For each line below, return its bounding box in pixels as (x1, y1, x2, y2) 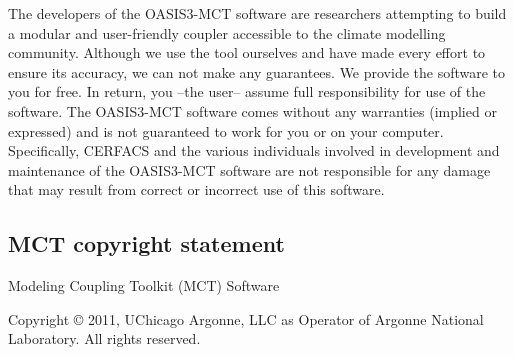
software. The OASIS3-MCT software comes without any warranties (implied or (8, 100, 497, 121)
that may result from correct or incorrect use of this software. (8, 179, 385, 200)
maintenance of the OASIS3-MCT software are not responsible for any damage (8, 159, 491, 180)
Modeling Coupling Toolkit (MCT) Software (8, 275, 280, 296)
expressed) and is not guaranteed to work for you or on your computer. (8, 120, 444, 141)
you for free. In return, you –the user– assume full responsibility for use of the (8, 81, 486, 102)
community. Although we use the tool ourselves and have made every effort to (8, 42, 486, 63)
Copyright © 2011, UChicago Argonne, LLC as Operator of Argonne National (8, 308, 484, 329)
